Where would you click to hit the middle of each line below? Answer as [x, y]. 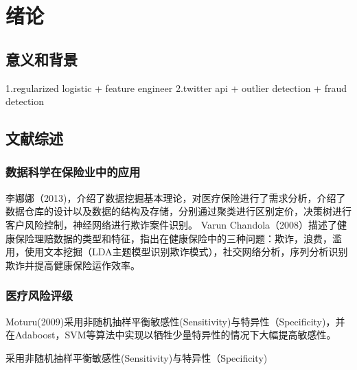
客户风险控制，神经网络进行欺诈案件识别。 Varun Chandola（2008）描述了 [172, 224]
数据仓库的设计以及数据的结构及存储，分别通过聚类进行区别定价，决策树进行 [178, 211]
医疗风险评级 [39, 296]
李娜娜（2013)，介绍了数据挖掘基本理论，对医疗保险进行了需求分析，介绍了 [176, 197]
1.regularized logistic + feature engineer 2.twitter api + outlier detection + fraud [176, 88]
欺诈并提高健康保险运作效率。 [73, 265]
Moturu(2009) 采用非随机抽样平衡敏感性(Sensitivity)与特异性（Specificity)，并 [175, 321]
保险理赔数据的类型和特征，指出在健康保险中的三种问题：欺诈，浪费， [173, 238]
